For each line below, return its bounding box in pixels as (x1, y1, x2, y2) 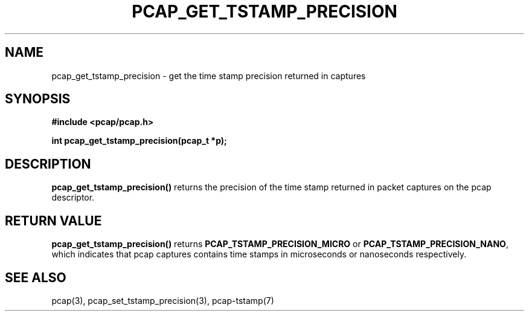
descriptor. (51, 192, 95, 203)
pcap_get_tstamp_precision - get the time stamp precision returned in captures (51, 70, 366, 81)
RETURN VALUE (5, 213, 102, 228)
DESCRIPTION (5, 156, 91, 172)
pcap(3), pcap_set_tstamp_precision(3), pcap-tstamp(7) (51, 295, 274, 306)
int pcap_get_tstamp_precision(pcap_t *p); (51, 135, 227, 146)
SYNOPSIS (5, 91, 71, 107)
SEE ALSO (5, 269, 66, 285)
